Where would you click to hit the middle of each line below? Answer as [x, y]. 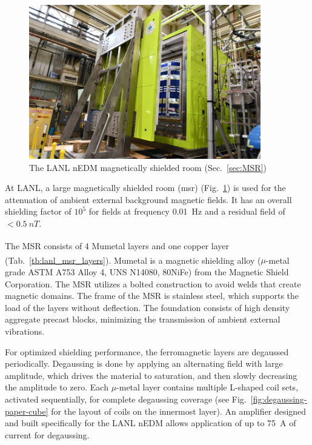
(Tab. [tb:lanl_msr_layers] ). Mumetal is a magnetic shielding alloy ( [133, 260]
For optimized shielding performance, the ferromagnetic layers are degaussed [147, 351]
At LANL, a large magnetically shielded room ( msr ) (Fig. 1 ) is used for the [145, 188]
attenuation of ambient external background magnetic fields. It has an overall [148, 199]
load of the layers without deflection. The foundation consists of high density [148, 307]
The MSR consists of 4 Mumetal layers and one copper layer [117, 246]
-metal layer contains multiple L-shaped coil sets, [207, 387]
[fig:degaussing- [279, 399]
